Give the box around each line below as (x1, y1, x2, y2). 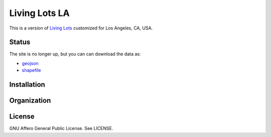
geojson (22, 60, 39, 66)
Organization (9, 96, 51, 105)
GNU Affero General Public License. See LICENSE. (9, 125, 113, 131)
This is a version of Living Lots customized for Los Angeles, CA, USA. (9, 25, 153, 31)
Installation (9, 80, 45, 89)
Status (9, 38, 31, 46)
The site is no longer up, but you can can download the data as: (9, 51, 141, 57)
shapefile (22, 67, 41, 73)
